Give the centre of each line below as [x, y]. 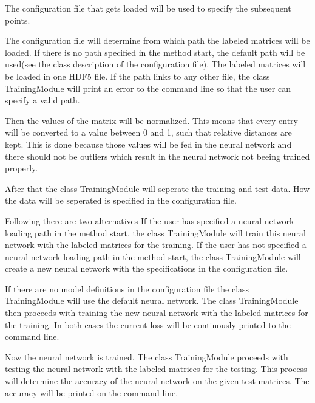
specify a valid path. [42, 100]
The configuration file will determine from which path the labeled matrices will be [157, 40]
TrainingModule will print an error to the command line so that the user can [148, 88]
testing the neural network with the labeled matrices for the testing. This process [156, 369]
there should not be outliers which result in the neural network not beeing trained [157, 156]
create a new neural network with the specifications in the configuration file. [147, 268]
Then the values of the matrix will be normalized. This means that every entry [151, 120]
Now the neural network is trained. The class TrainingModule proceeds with [147, 356]
